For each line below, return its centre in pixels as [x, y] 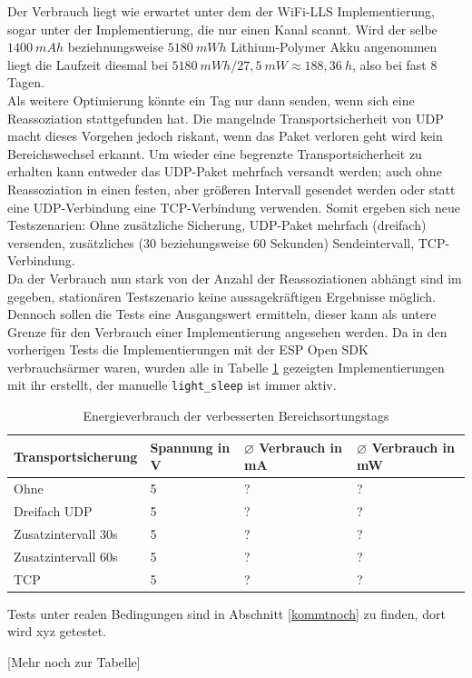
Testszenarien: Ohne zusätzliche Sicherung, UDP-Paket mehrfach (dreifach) [217, 225]
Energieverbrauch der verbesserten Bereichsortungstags [236, 416]
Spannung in [190, 447]
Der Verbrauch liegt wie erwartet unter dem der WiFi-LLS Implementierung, [221, 11]
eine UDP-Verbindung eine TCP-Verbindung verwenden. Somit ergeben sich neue [234, 207]
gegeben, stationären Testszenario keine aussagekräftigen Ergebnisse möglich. [221, 296]
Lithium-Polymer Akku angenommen [334, 47]
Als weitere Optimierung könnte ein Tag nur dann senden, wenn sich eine [211, 100]
